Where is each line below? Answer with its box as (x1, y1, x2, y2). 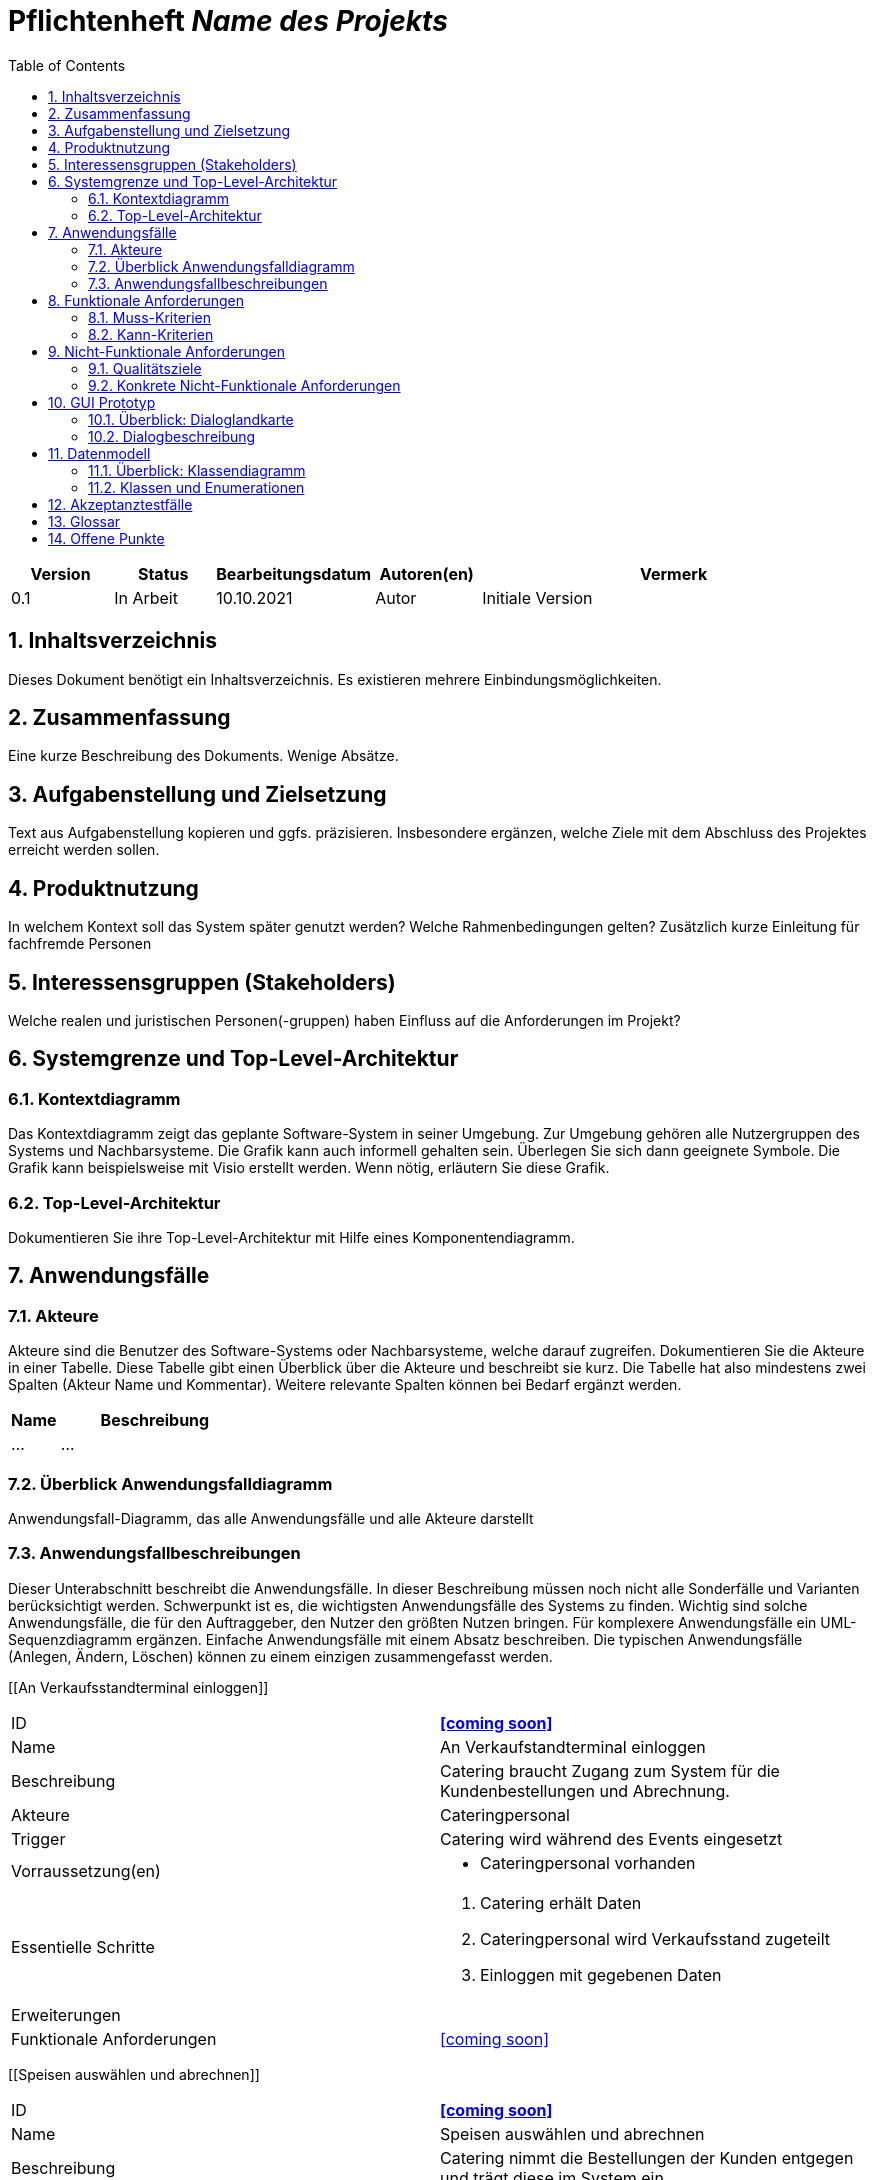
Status (137, 563, 189, 584)
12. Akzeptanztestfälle (48, 495, 193, 513)
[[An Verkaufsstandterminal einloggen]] (8, 1678, 269, 1696)
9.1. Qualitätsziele (88, 359, 202, 377)
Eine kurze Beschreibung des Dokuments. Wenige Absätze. (8, 747, 399, 765)
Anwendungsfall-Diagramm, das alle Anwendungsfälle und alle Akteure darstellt (8, 1509, 534, 1527)
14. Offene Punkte (48, 529, 165, 547)
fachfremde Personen (8, 935, 152, 953)
